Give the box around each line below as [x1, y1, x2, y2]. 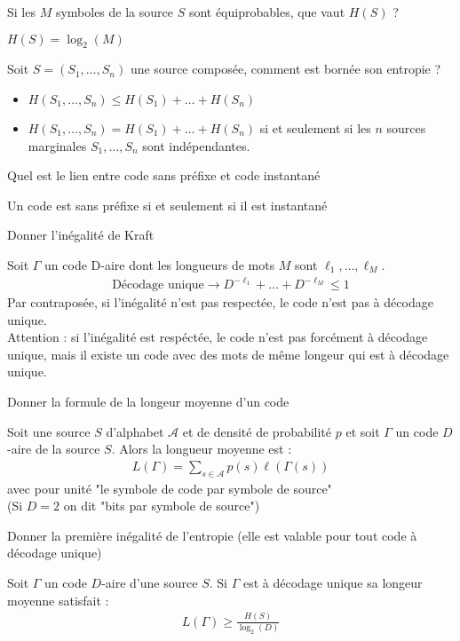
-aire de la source [7, 439, 100, 458]
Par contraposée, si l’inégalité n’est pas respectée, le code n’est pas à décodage [7, 293, 433, 312]
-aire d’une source [101, 574, 198, 592]
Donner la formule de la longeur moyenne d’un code [7, 392, 289, 411]
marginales [28, 136, 87, 154]
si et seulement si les [259, 118, 371, 137]
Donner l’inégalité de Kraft [7, 226, 155, 244]
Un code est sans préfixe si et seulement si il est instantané [7, 195, 328, 214]
